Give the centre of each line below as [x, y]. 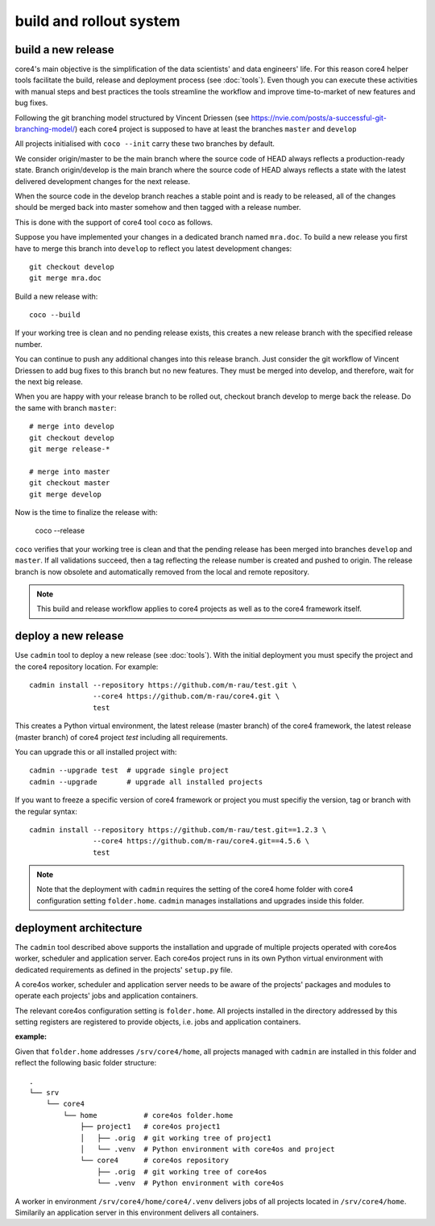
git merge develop [66, 494]
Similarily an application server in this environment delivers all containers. [137, 1212]
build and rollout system [97, 21]
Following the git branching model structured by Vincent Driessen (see [132, 118]
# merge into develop [72, 427]
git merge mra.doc [66, 278]
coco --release [60, 531]
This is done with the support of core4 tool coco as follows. [114, 222]
